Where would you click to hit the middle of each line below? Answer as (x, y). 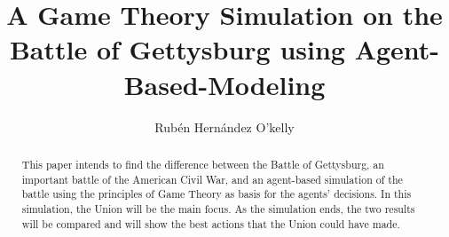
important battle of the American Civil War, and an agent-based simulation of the (212, 179)
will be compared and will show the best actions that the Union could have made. (211, 223)
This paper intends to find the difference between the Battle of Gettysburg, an (203, 164)
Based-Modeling (224, 84)
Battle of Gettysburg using (177, 49)
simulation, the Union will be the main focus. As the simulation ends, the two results (218, 208)
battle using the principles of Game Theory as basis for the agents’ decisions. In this (217, 194)
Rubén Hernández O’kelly (224, 126)
